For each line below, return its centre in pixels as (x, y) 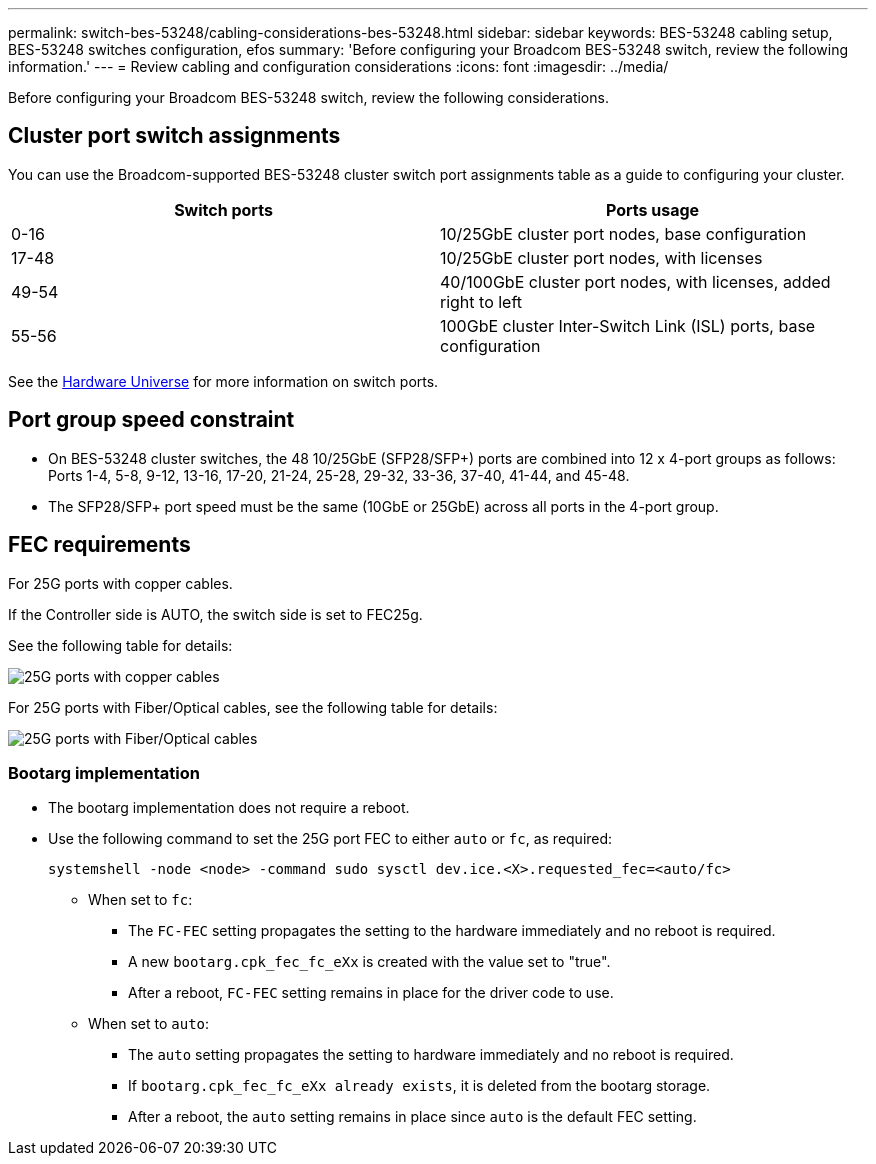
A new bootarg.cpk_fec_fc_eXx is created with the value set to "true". (369, 962)
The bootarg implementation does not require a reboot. (229, 808)
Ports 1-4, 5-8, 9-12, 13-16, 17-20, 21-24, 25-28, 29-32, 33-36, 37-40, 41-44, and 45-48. (339, 475)
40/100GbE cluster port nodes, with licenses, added (635, 281)
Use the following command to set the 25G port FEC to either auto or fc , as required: (330, 839)
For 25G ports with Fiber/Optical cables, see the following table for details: (253, 707)
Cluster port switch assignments (174, 136)
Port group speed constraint (151, 420)
